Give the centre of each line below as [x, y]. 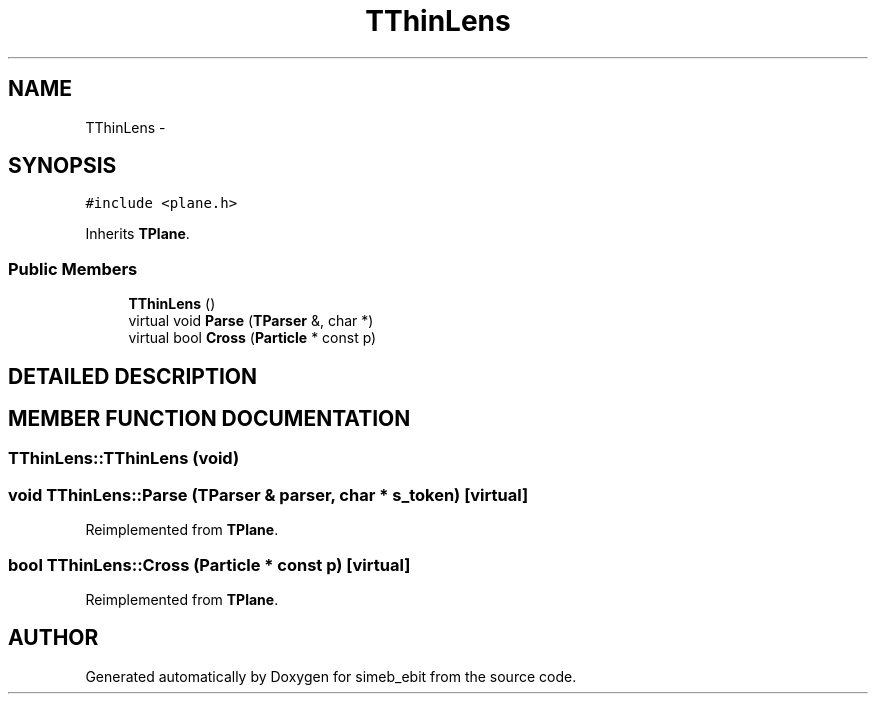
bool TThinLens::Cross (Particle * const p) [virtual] [209, 564]
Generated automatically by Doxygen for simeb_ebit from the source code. [331, 676]
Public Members [73, 268]
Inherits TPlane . [137, 234]
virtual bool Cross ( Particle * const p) [252, 338]
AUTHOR [53, 638]
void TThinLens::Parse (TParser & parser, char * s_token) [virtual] [268, 494]
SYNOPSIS [62, 166]
